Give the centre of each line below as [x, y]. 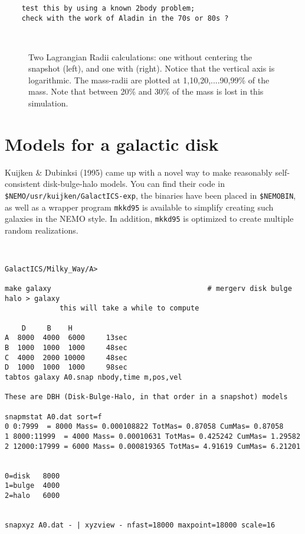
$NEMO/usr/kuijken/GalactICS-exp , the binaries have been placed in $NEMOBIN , [150, 195]
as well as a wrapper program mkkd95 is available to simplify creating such [139, 207]
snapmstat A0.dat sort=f [53, 417]
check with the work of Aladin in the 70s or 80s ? [125, 18]
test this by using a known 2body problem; [108, 8]
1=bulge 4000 [32, 486]
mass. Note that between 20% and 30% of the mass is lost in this [146, 91]
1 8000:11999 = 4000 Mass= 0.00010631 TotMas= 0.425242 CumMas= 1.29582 [153, 436]
